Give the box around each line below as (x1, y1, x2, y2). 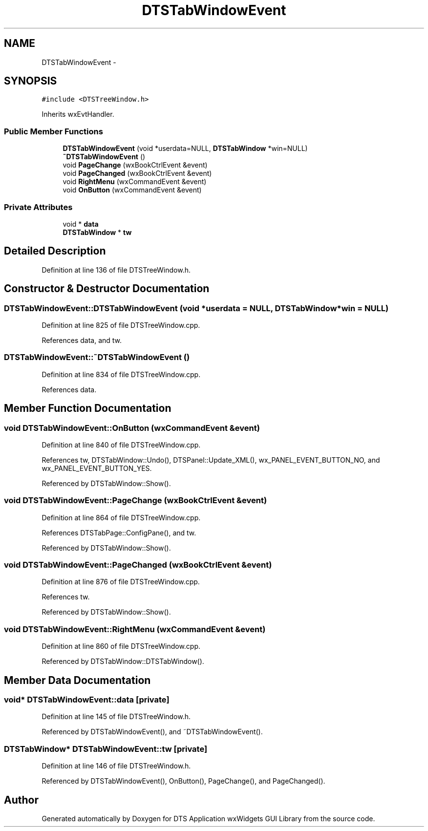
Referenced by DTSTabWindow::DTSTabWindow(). (42, 657, 204, 666)
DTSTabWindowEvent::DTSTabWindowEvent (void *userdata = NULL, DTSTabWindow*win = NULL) (4, 303, 389, 313)
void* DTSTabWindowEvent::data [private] (4, 695, 170, 705)
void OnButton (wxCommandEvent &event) (63, 186, 202, 194)
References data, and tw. (42, 336, 122, 344)
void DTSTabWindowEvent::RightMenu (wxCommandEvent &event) (4, 624, 266, 634)
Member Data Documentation (4, 674, 151, 686)
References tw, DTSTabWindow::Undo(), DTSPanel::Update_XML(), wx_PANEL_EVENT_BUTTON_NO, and (42, 455, 380, 464)
